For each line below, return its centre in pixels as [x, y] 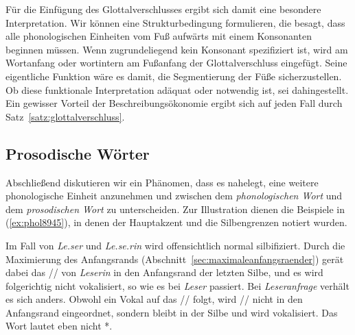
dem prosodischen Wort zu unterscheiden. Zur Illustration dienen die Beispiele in [175, 209]
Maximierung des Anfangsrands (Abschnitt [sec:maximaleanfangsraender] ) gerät [175, 259]
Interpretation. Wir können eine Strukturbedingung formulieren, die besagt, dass [175, 22]
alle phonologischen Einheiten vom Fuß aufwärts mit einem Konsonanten [159, 36]
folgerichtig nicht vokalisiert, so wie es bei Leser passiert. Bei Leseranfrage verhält [177, 285]
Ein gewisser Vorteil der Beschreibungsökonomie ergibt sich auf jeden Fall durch [174, 103]
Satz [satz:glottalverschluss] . [65, 116]
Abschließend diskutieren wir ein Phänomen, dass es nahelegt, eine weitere [162, 182]
